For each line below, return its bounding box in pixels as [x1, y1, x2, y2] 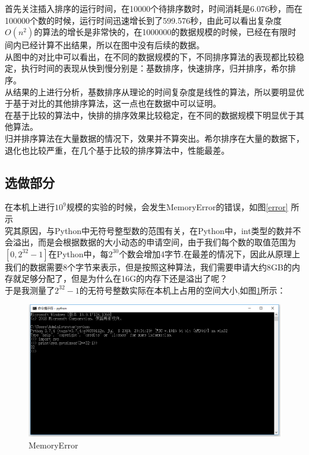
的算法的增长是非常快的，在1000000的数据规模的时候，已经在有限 [34, 26, 288, 38]
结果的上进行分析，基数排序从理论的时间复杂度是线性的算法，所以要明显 [12, 85, 296, 98]
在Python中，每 [48, 247, 109, 260]
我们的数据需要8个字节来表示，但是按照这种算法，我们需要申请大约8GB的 [5, 260, 292, 273]
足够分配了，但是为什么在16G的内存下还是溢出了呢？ [21, 272, 228, 285]
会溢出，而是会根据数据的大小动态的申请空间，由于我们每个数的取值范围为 [5, 236, 296, 248]
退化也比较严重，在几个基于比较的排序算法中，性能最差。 [5, 144, 229, 156]
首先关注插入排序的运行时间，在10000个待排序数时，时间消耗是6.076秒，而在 [5, 2, 302, 14]
